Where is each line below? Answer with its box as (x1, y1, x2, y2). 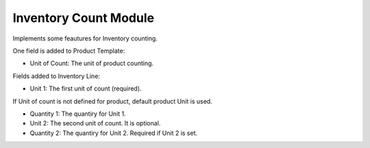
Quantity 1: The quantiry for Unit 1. (29, 110, 126, 118)
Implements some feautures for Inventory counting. (12, 34, 158, 42)
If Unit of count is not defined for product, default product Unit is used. (12, 97, 212, 106)
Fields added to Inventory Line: (12, 72, 101, 80)
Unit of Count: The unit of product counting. (29, 59, 154, 68)
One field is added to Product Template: (12, 47, 125, 55)
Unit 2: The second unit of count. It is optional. (29, 119, 161, 127)
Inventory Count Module (12, 10, 154, 25)
